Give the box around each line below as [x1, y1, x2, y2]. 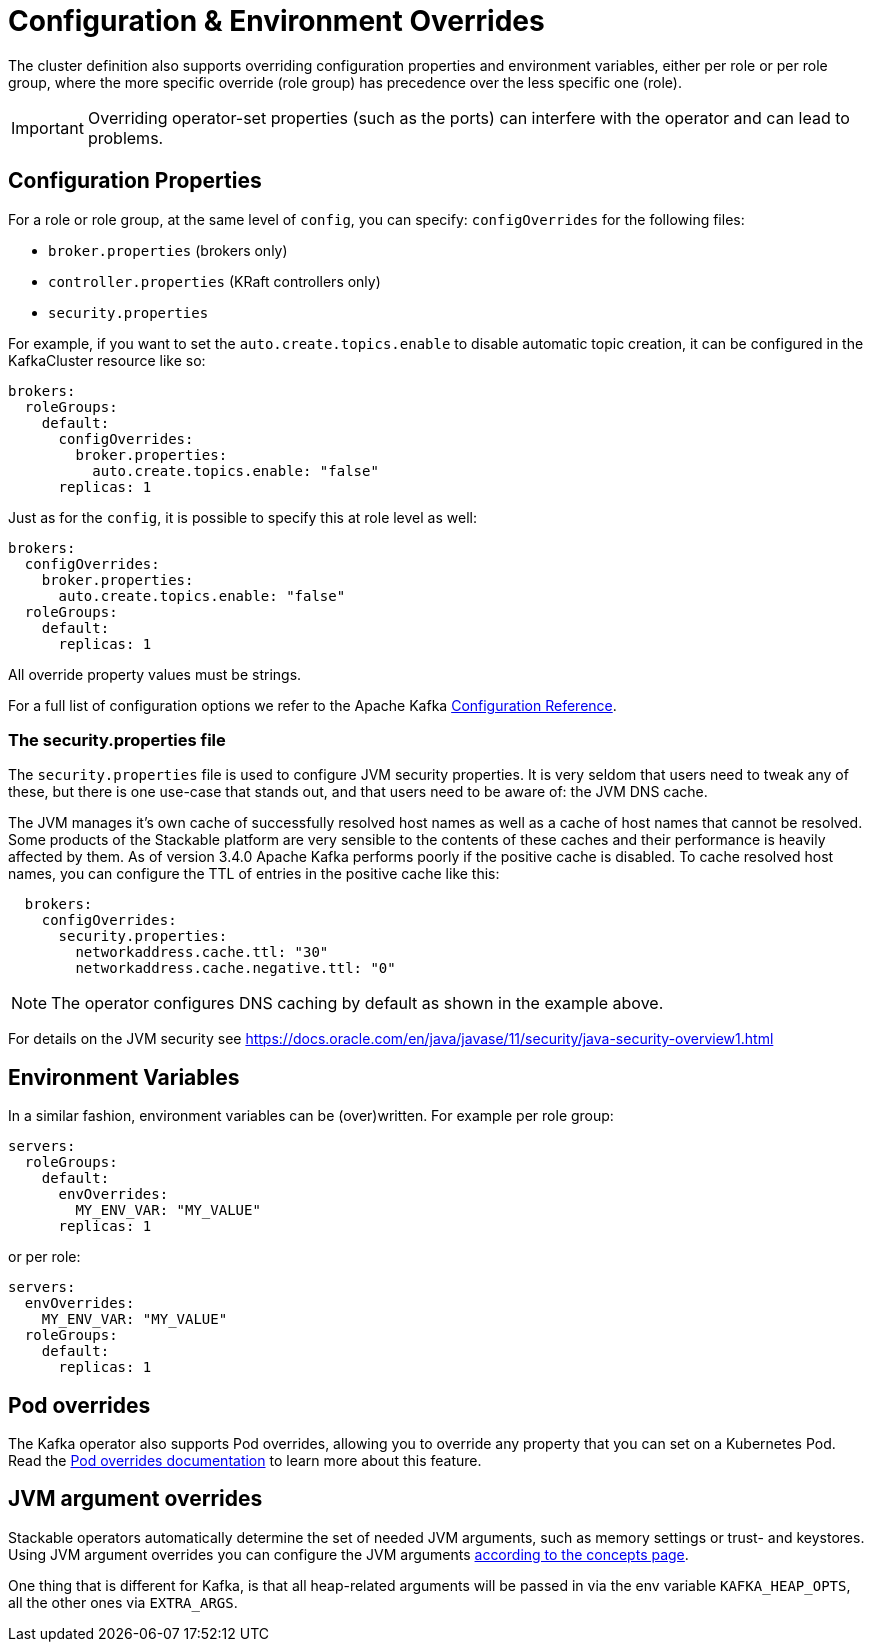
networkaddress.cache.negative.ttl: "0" [75, 960, 396, 977]
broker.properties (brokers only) [48, 241, 288, 259]
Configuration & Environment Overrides [8, 4, 545, 38]
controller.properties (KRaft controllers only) [48, 272, 381, 290]
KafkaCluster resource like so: [8, 351, 206, 369]
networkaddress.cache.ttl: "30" [75, 944, 329, 961]
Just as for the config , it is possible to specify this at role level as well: [8, 508, 477, 526]
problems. [87, 127, 164, 148]
